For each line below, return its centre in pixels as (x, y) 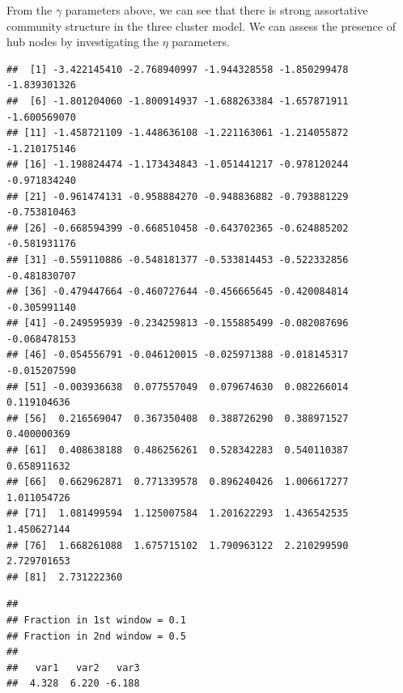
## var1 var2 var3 (73, 667)
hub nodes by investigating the (83, 42)
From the (30, 10)
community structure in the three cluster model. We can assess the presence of (201, 26)
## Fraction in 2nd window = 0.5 (96, 636)
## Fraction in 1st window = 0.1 (96, 620)
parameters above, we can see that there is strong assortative (216, 10)
